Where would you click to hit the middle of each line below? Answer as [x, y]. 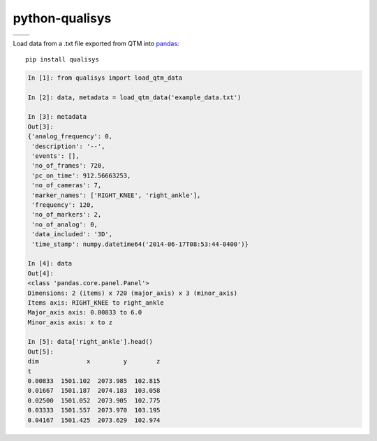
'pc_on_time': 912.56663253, [81, 175]
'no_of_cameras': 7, [67, 186]
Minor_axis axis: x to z [70, 322]
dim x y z [94, 361]
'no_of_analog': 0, [65, 224]
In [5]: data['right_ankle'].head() [90, 342]
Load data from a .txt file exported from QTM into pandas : [96, 43]
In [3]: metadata [57, 117]
